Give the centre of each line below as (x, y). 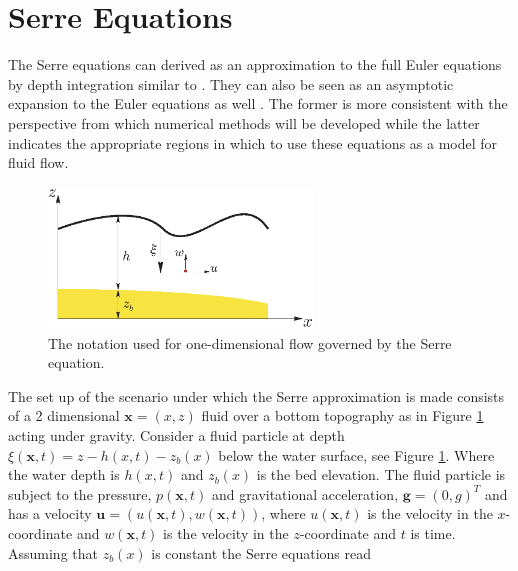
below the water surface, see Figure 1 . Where (356, 454)
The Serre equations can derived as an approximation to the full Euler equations (255, 64)
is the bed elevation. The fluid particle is (381, 474)
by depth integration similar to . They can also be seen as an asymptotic (231, 83)
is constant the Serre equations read (261, 552)
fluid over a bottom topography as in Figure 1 (342, 415)
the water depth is (64, 474)
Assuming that (53, 552)
